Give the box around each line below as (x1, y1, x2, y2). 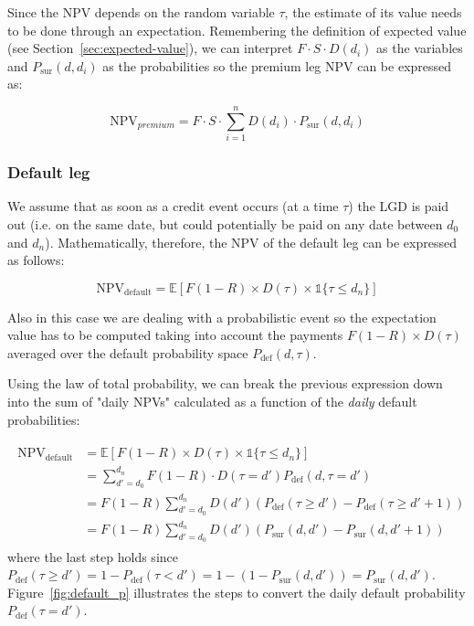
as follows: (7, 250, 65, 270)
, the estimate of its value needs (284, 3, 462, 21)
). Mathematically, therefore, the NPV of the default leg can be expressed (45, 232, 457, 251)
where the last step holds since (7, 546, 178, 566)
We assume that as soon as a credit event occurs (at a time (7, 196, 339, 216)
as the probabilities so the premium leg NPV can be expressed (102, 56, 452, 75)
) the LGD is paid (348, 196, 449, 216)
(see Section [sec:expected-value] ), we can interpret (7, 38, 293, 58)
